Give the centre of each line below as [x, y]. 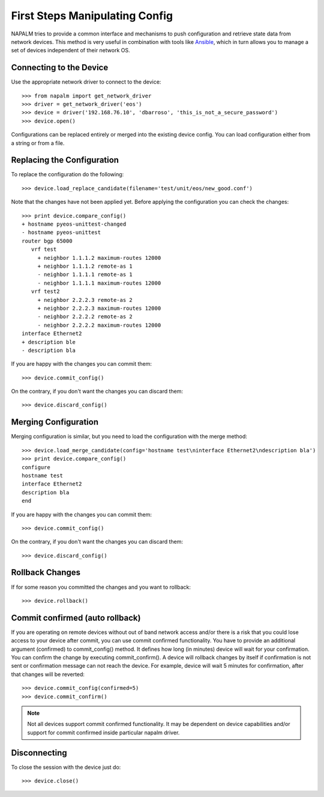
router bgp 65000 [47, 241]
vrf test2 [45, 291]
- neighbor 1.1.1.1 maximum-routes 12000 [99, 283]
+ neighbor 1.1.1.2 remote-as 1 [85, 266]
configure [36, 467]
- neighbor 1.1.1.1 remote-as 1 [85, 275]
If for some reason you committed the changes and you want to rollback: [101, 587]
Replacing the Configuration [65, 160]
